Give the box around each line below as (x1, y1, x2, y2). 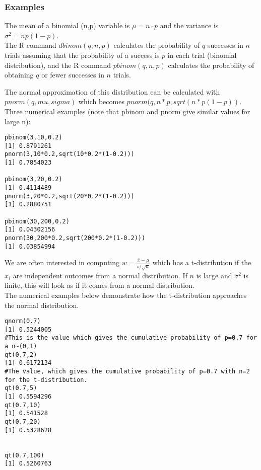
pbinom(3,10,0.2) (5, 134, 62, 141)
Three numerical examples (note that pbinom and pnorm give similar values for (5, 106, 250, 116)
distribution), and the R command (5, 59, 111, 70)
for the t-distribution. (5, 376, 88, 383)
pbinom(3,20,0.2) (5, 176, 62, 183)
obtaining (5, 69, 34, 80)
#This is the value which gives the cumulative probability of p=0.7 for (5, 334, 257, 342)
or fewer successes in (41, 69, 104, 80)
